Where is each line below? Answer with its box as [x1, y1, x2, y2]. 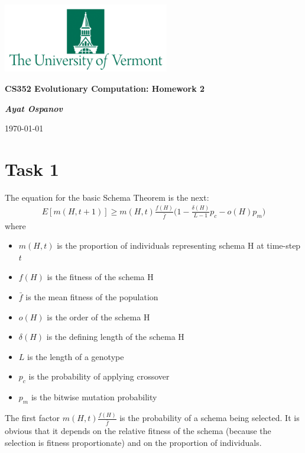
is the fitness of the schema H [47, 271, 154, 283]
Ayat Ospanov [5, 102, 63, 114]
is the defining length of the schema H [46, 330, 184, 343]
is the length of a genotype [27, 350, 124, 362]
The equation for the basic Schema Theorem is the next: [5, 191, 209, 203]
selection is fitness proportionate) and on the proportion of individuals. [5, 436, 262, 448]
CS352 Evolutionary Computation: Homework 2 [5, 82, 205, 94]
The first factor [5, 412, 60, 424]
